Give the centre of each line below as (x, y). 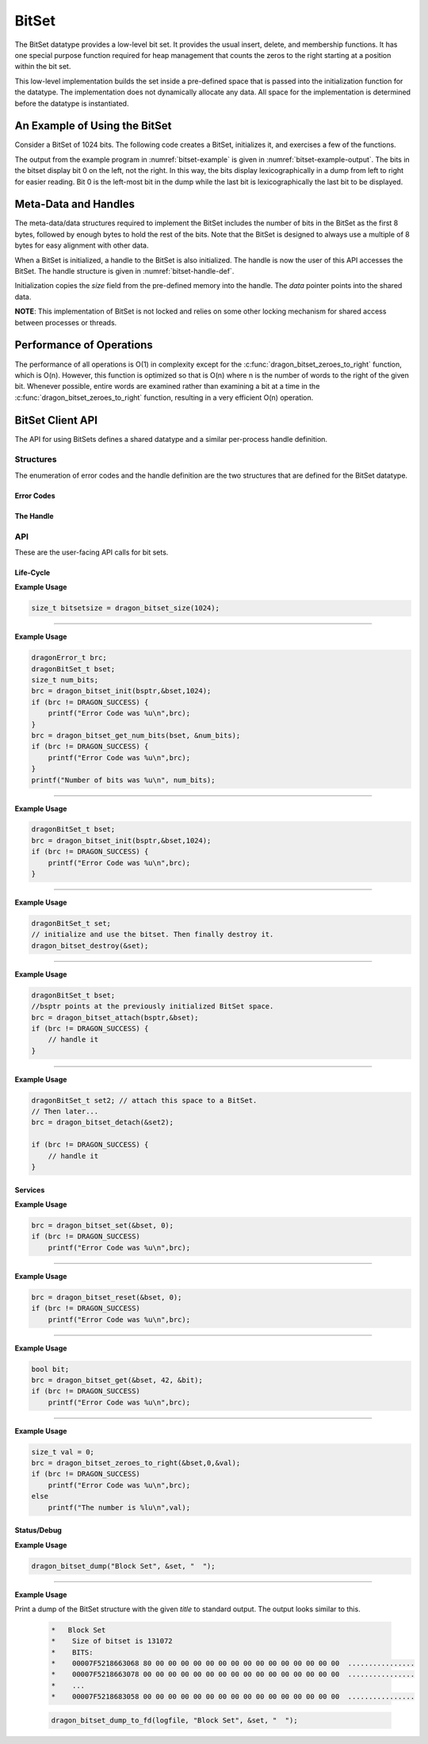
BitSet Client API (56, 420)
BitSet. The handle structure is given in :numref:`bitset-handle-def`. (124, 271)
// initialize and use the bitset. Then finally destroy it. (153, 935)
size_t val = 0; (63, 1452)
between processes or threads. (66, 322)
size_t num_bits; (65, 680)
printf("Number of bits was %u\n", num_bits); (123, 780)
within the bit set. (43, 67)
